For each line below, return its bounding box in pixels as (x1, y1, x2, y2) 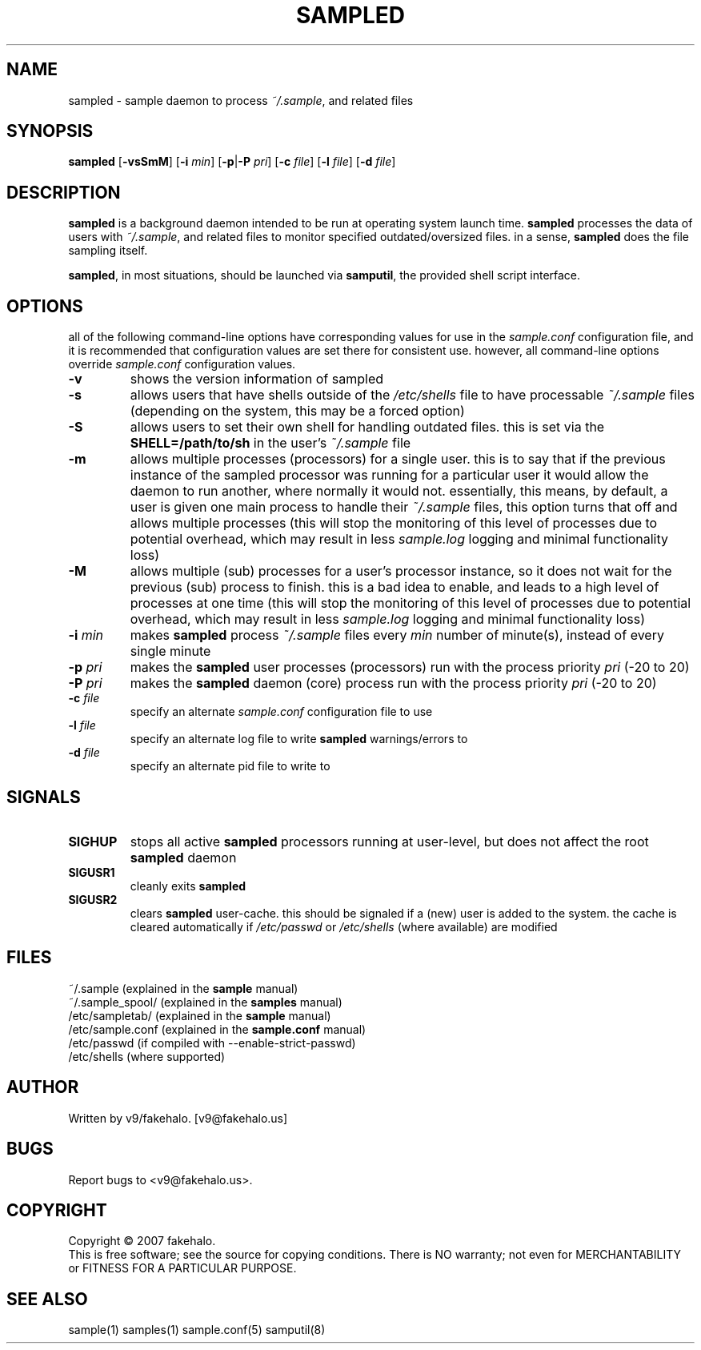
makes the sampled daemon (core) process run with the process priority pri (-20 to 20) (130, 675, 657, 692)
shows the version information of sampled (130, 371, 384, 388)
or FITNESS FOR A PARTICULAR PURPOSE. (68, 1261, 297, 1276)
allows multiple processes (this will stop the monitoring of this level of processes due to (130, 515, 658, 532)
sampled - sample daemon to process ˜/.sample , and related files (68, 93, 414, 107)
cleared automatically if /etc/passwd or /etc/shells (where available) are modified (130, 919, 558, 934)
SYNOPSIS (6, 121, 94, 142)
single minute (130, 643, 211, 660)
